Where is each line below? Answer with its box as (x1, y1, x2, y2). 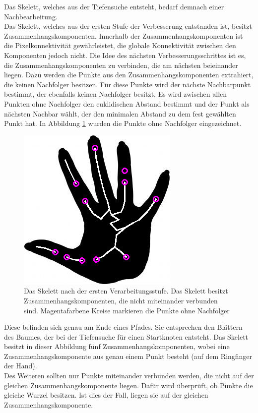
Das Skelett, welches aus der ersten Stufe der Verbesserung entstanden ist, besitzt (4, 21, 252, 31)
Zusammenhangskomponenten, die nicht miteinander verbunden (24, 295, 218, 305)
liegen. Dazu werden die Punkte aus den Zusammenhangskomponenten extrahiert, (4, 69, 254, 80)
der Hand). (4, 360, 37, 371)
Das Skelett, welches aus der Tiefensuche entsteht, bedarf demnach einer (4, 1, 224, 11)
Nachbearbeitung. (4, 11, 58, 21)
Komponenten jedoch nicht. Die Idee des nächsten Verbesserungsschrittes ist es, (4, 50, 246, 60)
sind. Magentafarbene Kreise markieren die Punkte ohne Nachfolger (24, 305, 230, 315)
